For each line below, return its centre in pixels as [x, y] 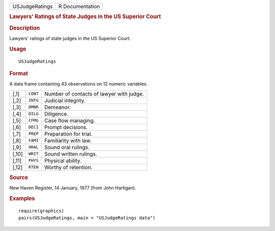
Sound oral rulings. [67, 147]
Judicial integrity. [65, 100]
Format [19, 73]
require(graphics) [42, 211]
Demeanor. [57, 107]
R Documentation [79, 6]
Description [25, 28]
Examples [22, 198]
